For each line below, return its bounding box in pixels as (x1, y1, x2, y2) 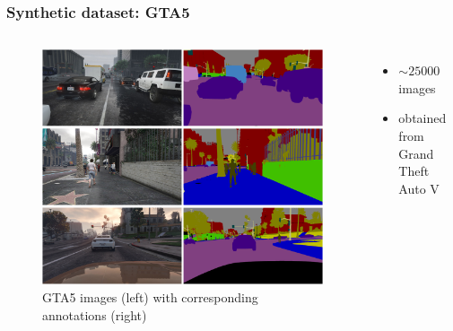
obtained (398, 109, 447, 127)
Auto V (398, 179, 440, 197)
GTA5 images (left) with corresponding (42, 287, 258, 306)
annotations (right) (42, 305, 147, 324)
